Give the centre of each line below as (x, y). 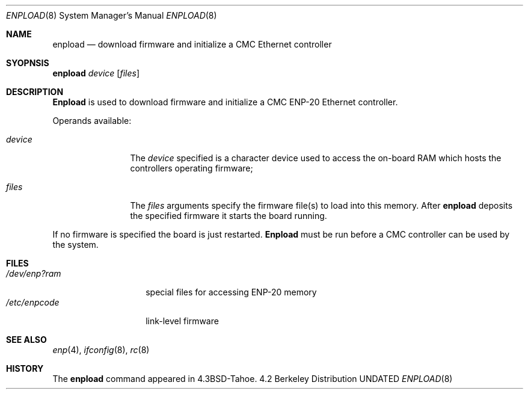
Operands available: (92, 121)
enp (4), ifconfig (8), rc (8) (101, 350)
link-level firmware (182, 321)
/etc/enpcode (33, 302)
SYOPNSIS (28, 63)
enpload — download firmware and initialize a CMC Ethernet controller (192, 44)
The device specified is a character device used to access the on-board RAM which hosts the (316, 158)
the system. (75, 245)
